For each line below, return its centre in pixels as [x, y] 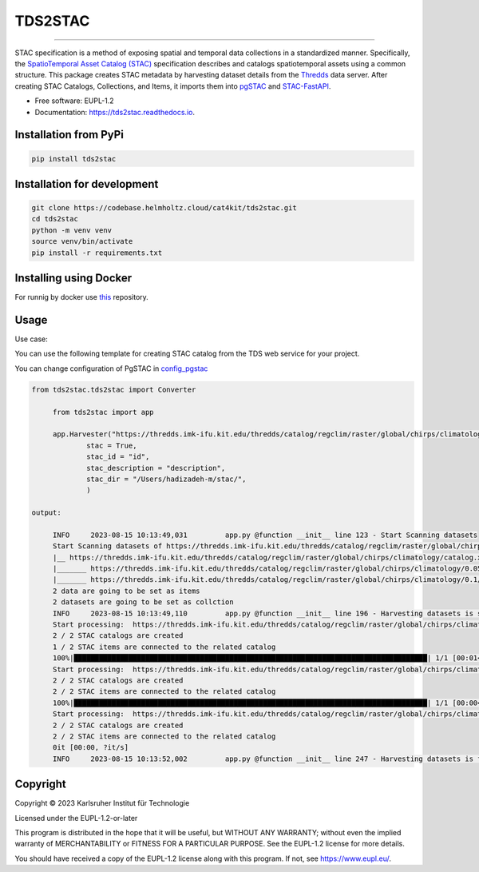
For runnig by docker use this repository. [82, 297]
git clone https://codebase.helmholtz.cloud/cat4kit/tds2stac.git [164, 208]
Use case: [31, 339]
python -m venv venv [71, 230]
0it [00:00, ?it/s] [91, 748]
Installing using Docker [73, 279]
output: [46, 513]
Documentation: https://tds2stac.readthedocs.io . [115, 112]
